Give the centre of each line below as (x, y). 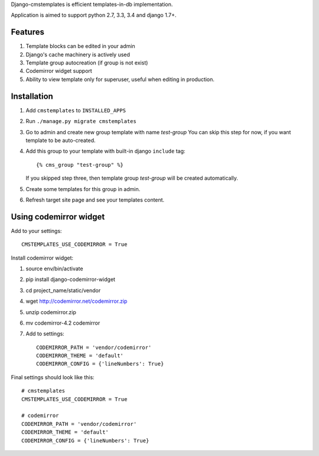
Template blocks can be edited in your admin (80, 46)
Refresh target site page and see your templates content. (95, 200)
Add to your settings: (36, 231)
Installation (32, 96)
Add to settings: (45, 334)
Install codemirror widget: (42, 258)
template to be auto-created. (61, 140)
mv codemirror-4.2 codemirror (63, 323)
